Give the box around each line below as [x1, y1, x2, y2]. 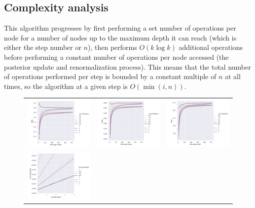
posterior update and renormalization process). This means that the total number [4, 61, 251, 72]
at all [224, 71, 241, 82]
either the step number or [4, 42, 81, 52]
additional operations [179, 42, 243, 52]
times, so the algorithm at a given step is [4, 81, 128, 91]
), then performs [87, 42, 137, 52]
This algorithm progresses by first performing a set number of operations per [4, 23, 236, 33]
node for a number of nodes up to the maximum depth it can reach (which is [4, 32, 237, 42]
